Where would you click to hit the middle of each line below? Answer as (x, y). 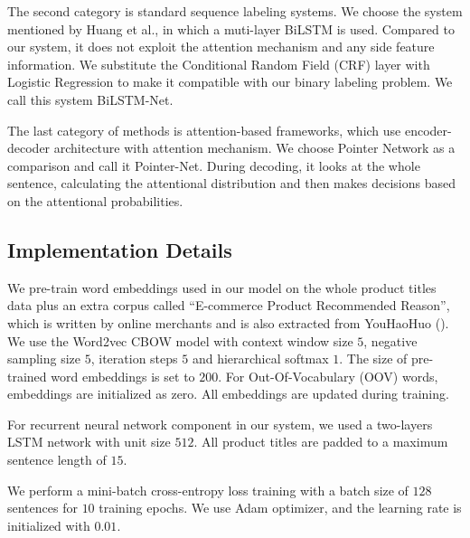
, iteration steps (134, 359)
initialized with (49, 525)
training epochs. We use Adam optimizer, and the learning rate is (280, 508)
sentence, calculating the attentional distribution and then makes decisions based (231, 183)
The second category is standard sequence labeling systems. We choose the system (235, 11)
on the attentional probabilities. (95, 200)
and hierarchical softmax (260, 359)
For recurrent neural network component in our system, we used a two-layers (220, 424)
